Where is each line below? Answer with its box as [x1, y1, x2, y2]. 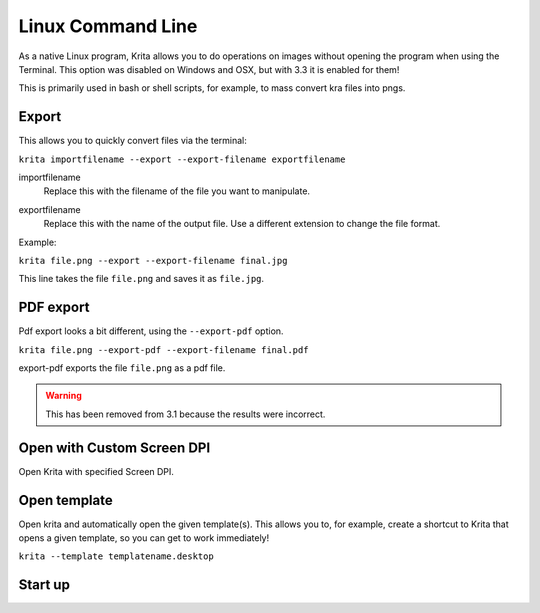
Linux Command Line [18, 15, 198, 37]
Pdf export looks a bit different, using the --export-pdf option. [18, 325, 284, 337]
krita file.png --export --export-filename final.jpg [18, 255, 288, 266]
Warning [45, 390, 82, 402]
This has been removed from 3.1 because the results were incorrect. [45, 408, 326, 420]
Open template [18, 491, 114, 509]
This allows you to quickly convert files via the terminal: [18, 135, 247, 147]
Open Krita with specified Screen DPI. [18, 465, 175, 477]
